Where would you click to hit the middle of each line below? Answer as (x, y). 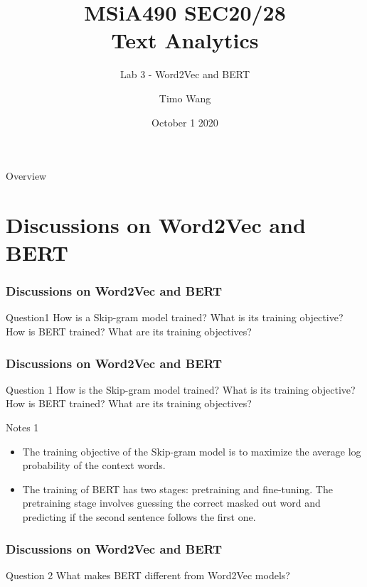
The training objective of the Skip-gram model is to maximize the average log (192, 451)
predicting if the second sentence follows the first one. (139, 517)
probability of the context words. (94, 465)
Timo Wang (185, 98)
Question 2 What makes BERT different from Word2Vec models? (148, 575)
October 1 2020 (185, 122)
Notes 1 (22, 427)
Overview (26, 176)
